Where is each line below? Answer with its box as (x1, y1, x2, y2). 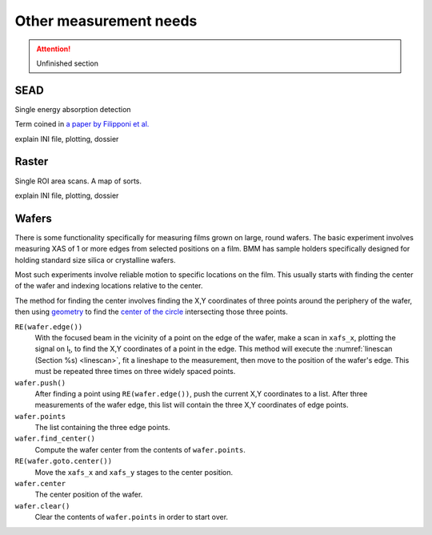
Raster (14, 155, 49, 168)
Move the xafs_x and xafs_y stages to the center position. (34, 467, 234, 477)
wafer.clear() (14, 501, 70, 510)
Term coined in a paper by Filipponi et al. (14, 119, 150, 129)
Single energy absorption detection (14, 104, 131, 114)
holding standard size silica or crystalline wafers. (14, 255, 176, 264)
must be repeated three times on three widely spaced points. (34, 367, 236, 376)
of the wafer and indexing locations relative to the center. (14, 281, 203, 291)
